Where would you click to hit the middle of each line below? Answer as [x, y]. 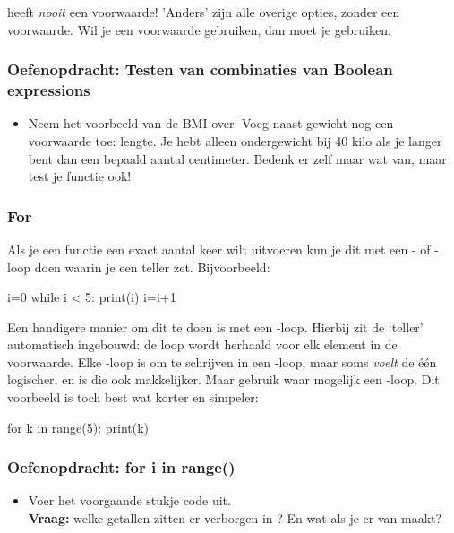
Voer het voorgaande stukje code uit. [129, 500]
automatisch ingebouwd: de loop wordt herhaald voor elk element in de [202, 344]
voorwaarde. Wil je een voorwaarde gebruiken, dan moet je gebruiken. [199, 29]
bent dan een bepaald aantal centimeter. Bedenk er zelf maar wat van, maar [237, 158]
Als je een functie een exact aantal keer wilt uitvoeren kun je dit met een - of [219, 249]
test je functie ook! [80, 176]
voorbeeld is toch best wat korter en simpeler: [133, 397]
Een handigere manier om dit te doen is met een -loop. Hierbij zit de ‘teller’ [215, 327]
